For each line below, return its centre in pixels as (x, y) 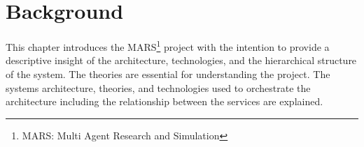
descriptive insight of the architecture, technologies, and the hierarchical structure (181, 60)
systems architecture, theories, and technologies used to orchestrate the (158, 87)
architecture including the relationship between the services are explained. (164, 101)
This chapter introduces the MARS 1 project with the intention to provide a (168, 46)
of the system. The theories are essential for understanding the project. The (168, 73)
